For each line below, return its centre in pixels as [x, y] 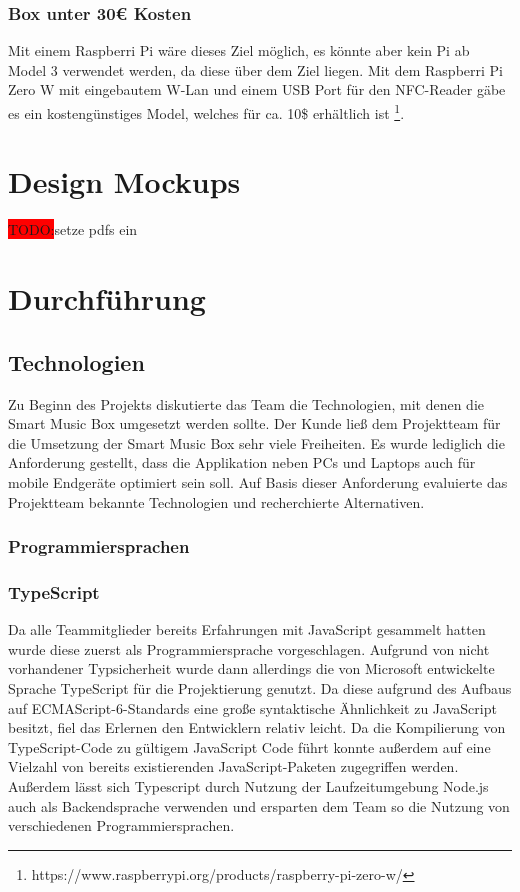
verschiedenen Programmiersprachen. [121, 825]
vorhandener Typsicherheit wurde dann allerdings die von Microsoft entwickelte [251, 668]
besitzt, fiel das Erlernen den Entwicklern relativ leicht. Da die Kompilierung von [257, 727]
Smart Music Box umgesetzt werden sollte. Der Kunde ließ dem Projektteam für [254, 423]
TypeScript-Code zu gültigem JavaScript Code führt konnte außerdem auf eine [249, 746]
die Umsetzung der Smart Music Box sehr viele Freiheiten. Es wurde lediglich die [256, 442]
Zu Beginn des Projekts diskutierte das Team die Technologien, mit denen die [246, 403]
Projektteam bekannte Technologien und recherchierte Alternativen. [216, 501]
